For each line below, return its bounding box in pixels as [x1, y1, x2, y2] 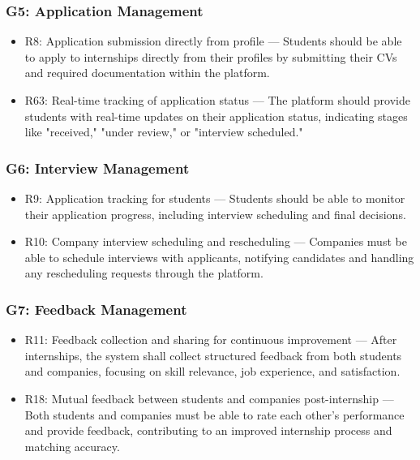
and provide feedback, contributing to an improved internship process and [24, 422, 392, 439]
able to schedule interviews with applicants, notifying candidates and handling [24, 248, 414, 265]
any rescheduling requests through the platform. [24, 264, 264, 282]
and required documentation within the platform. [24, 64, 270, 81]
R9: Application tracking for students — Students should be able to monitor [24, 190, 405, 206]
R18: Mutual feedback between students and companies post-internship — [24, 389, 394, 406]
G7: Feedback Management [6, 299, 187, 319]
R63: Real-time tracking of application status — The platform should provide [24, 92, 410, 108]
